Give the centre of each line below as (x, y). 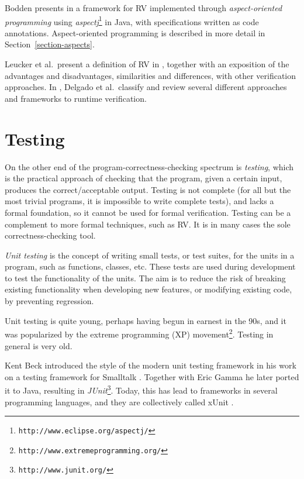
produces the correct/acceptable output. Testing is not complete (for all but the (148, 189)
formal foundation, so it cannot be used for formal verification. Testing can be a (148, 212)
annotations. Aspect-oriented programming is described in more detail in (135, 32)
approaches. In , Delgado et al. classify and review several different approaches (146, 87)
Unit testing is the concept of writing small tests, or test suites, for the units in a (150, 255)
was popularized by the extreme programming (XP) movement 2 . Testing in (139, 333)
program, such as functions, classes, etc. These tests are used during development (150, 266)
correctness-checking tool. (50, 235)
